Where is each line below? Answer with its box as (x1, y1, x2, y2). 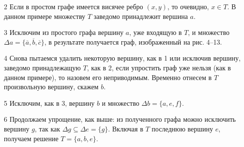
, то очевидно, (167, 1, 209, 11)
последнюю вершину (152, 123, 213, 133)
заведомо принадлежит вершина (93, 11, 188, 21)
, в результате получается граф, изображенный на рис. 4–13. (44, 36, 222, 47)
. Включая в (108, 123, 143, 133)
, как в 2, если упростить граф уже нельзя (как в (87, 62, 231, 72)
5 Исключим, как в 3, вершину (4, 98, 95, 108)
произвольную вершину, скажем (4, 82, 99, 92)
